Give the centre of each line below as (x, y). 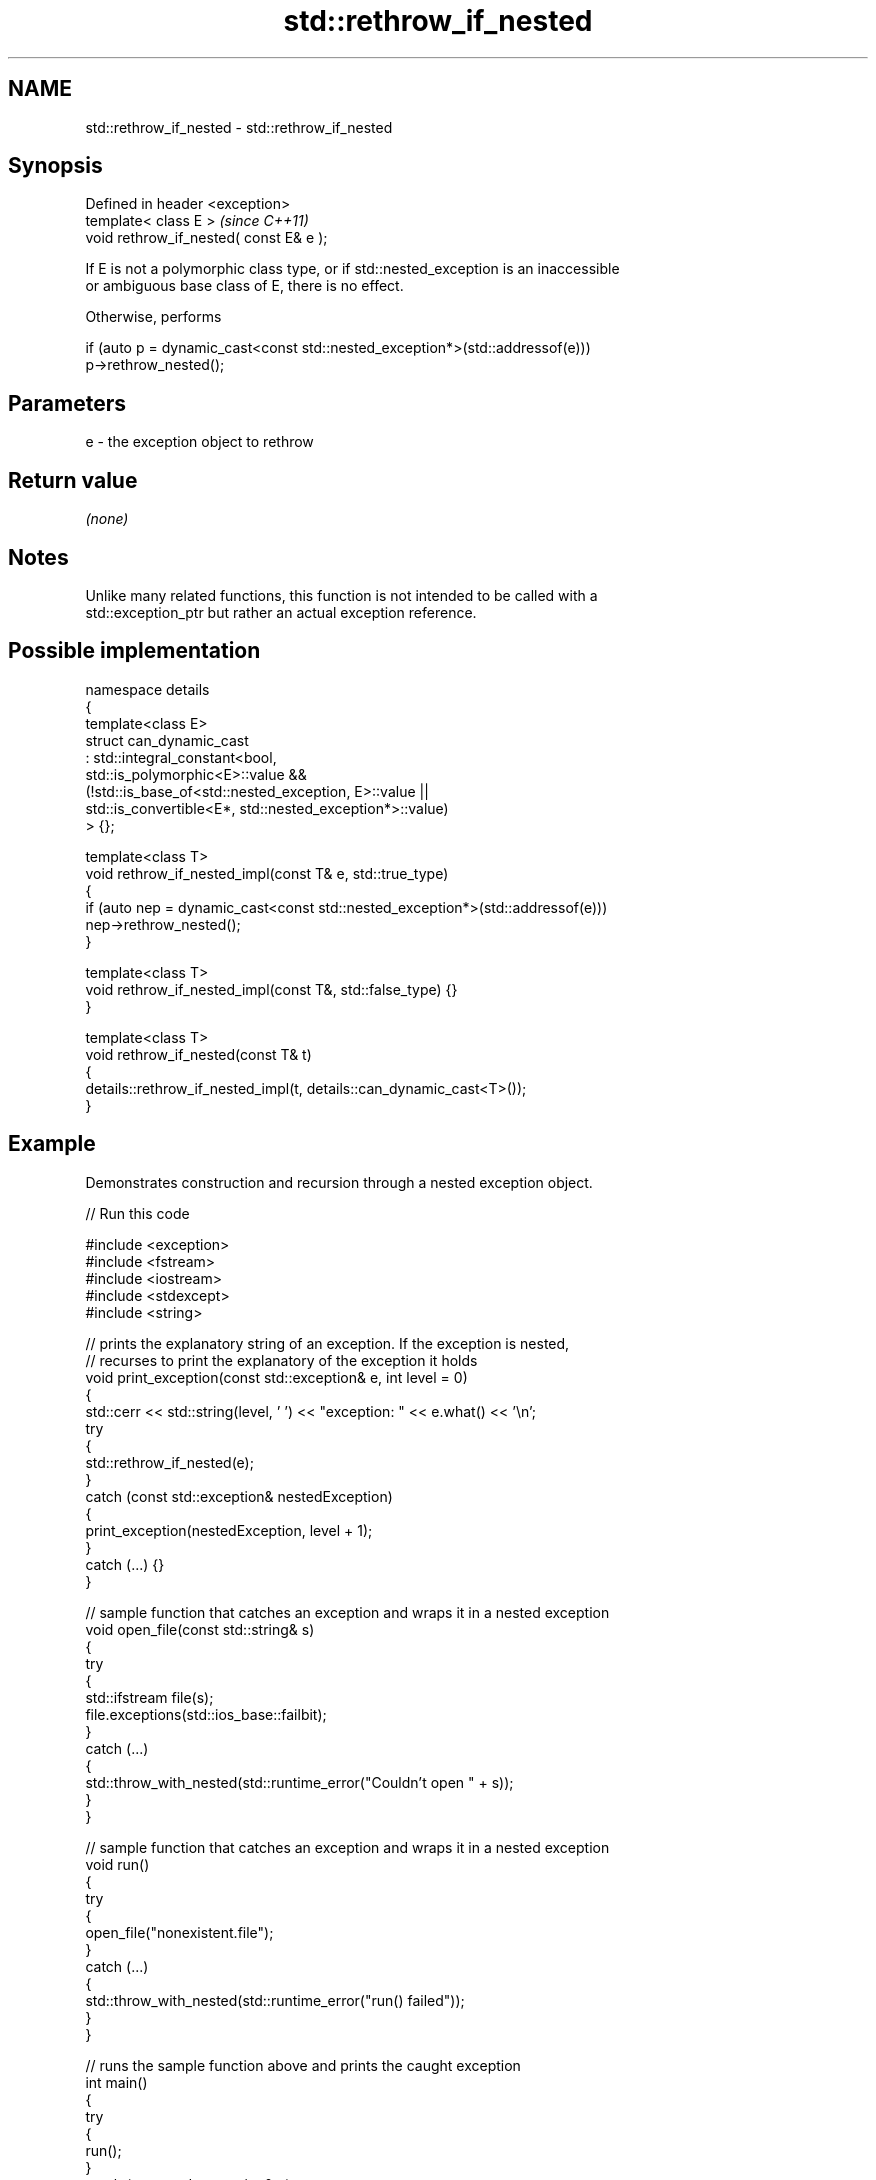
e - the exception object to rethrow (199, 442)
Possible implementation (134, 651)
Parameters (67, 403)
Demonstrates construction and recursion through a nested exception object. (339, 1182)
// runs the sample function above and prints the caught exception (303, 2065)
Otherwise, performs (153, 317)
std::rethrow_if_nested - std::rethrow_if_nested (239, 127)
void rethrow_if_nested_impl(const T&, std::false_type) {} (271, 989)
